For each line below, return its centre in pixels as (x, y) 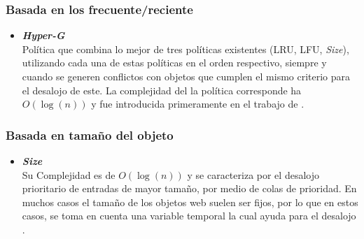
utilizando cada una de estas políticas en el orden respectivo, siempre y (174, 63)
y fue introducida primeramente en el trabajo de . (198, 104)
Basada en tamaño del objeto (90, 135)
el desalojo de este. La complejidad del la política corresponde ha (162, 90)
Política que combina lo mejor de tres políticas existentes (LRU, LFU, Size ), (185, 49)
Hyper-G (43, 35)
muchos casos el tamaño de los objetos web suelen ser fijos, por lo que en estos (190, 202)
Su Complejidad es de (69, 174)
